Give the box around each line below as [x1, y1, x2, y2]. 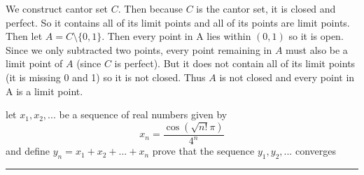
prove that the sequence [152, 143, 255, 158]
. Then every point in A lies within [101, 29, 251, 43]
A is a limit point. [6, 83, 83, 98]
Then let [6, 29, 43, 43]
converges [295, 143, 336, 158]
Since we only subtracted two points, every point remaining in [6, 42, 272, 57]
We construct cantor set [6, 1, 108, 15]
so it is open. [288, 29, 344, 43]
